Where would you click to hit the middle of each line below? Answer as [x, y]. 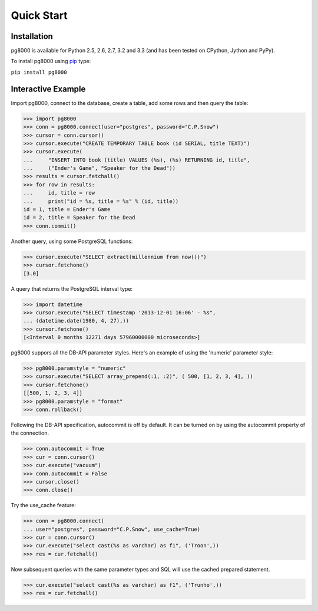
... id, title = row [59, 193]
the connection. [30, 433]
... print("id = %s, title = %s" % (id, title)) [101, 201]
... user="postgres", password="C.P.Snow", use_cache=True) [112, 529]
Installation [32, 36]
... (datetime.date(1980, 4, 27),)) [76, 321]
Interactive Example [48, 89]
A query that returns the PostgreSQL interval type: [72, 288]
